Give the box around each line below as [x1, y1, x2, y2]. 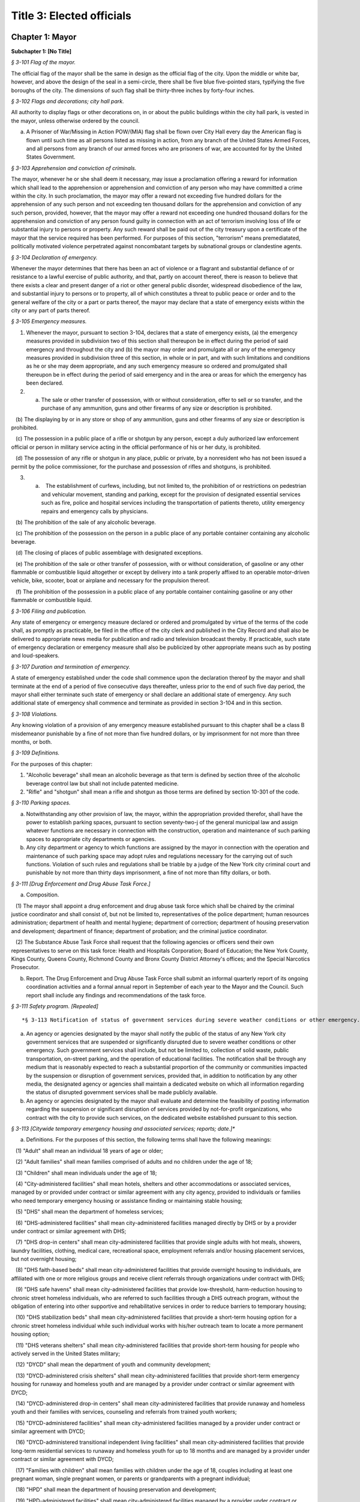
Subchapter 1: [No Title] [11, 48, 72, 55]
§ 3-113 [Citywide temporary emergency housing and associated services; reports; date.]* [11, 1125, 235, 1132]
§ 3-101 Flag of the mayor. [11, 59, 76, 66]
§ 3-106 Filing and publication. [11, 607, 87, 615]
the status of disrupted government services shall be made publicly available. [26, 1089, 218, 1096]
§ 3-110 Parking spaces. [11, 799, 71, 806]
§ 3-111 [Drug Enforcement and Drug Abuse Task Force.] [11, 880, 151, 887]
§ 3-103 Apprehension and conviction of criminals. [11, 164, 137, 171]
